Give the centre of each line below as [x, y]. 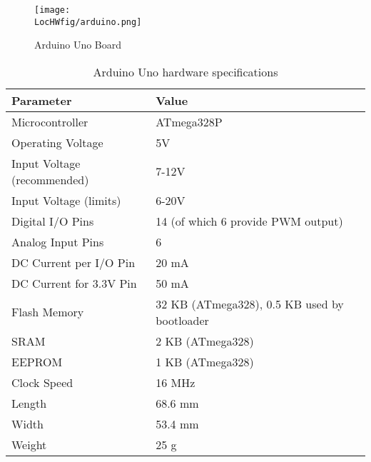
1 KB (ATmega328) [205, 361]
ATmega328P [189, 121]
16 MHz [176, 382]
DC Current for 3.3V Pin [74, 283]
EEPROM [37, 361]
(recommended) [50, 179]
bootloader [182, 320]
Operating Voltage [57, 142]
